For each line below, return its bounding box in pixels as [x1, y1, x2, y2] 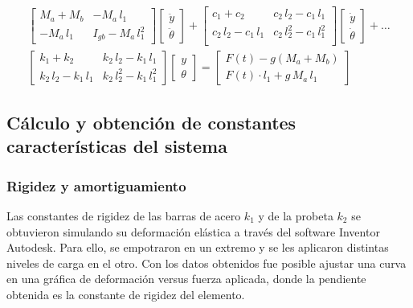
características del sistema [6, 133, 227, 158]
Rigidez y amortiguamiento [6, 175, 186, 195]
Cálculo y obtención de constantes [6, 109, 296, 134]
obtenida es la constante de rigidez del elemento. [6, 285, 245, 302]
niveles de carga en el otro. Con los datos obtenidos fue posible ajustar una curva [6, 254, 407, 271]
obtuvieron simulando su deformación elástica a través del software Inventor [6, 223, 380, 240]
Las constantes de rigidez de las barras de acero [6, 207, 241, 224]
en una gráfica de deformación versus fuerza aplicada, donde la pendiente [6, 270, 366, 287]
